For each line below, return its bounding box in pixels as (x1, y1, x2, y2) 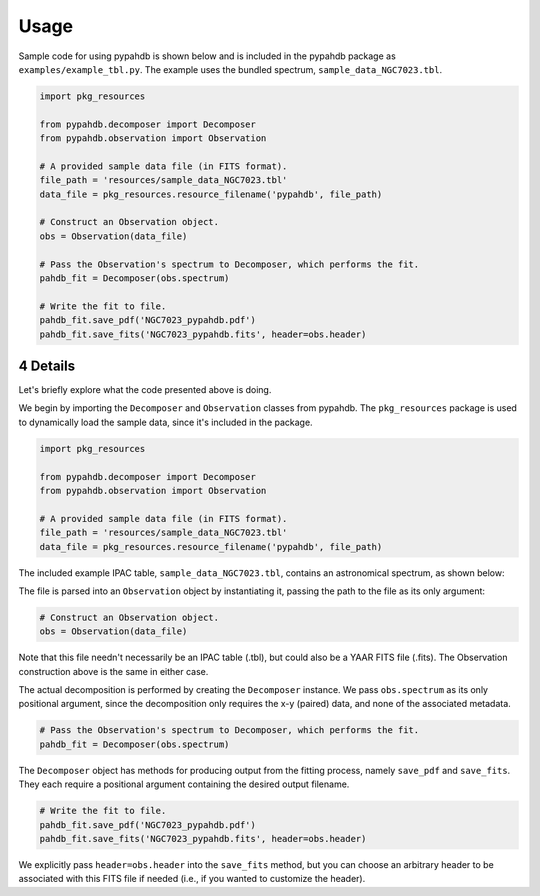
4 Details (18, 357, 75, 374)
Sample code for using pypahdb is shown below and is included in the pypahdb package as (18, 50, 397, 62)
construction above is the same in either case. (18, 665, 209, 677)
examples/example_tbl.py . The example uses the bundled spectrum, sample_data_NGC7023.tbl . (18, 63, 443, 75)
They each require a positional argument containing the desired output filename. (18, 778, 350, 790)
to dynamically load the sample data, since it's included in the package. (18, 416, 314, 428)
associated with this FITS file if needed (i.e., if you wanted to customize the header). (18, 873, 366, 885)
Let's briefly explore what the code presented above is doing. (18, 384, 272, 396)
